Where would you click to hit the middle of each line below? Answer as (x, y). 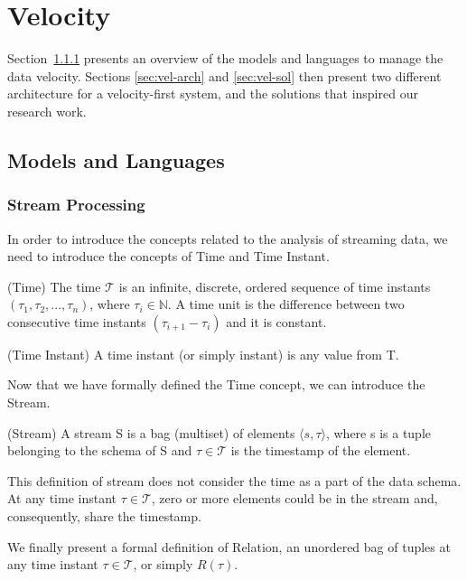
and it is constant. (276, 321)
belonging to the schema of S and (100, 450)
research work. (47, 111)
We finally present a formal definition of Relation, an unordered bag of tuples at (229, 546)
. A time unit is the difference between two (286, 304)
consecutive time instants (77, 321)
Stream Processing (76, 205)
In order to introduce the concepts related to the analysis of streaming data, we (228, 238)
